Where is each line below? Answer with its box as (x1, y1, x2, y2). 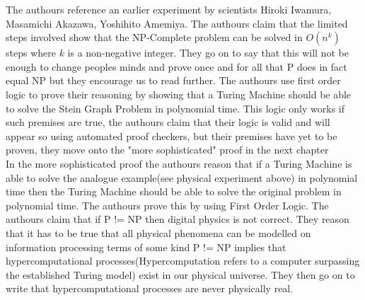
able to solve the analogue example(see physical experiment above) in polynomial (6, 170, 358, 185)
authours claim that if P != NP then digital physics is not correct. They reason (6, 212, 349, 226)
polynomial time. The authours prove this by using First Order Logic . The (6, 197, 329, 212)
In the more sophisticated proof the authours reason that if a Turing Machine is (6, 156, 352, 171)
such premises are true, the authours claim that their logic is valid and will (6, 115, 330, 129)
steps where (6, 45, 56, 60)
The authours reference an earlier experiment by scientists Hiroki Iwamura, (6, 2, 332, 16)
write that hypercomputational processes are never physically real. (6, 281, 294, 296)
